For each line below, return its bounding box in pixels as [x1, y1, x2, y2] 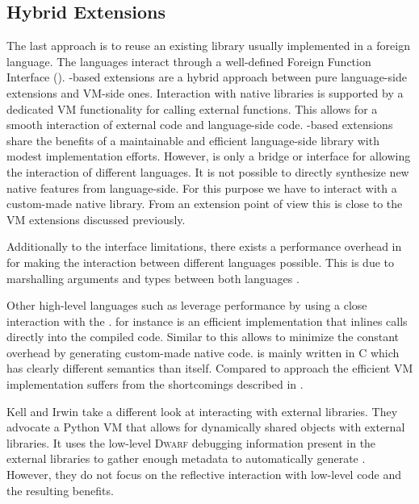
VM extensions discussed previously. [6, 210, 186, 227]
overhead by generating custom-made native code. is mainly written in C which [6, 344, 400, 360]
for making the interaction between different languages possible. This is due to [6, 253, 394, 270]
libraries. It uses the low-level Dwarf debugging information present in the [6, 434, 376, 451]
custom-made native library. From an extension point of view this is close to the [6, 195, 403, 212]
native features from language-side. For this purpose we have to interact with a [6, 179, 397, 196]
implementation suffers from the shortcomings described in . [6, 376, 304, 393]
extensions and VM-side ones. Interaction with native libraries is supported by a [6, 84, 404, 101]
